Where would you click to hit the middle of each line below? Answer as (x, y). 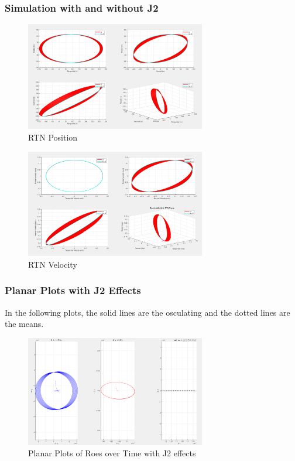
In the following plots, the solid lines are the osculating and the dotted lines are (147, 312)
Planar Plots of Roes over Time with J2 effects (112, 453)
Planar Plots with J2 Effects (73, 290)
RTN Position (53, 137)
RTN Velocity (53, 264)
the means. (24, 324)
